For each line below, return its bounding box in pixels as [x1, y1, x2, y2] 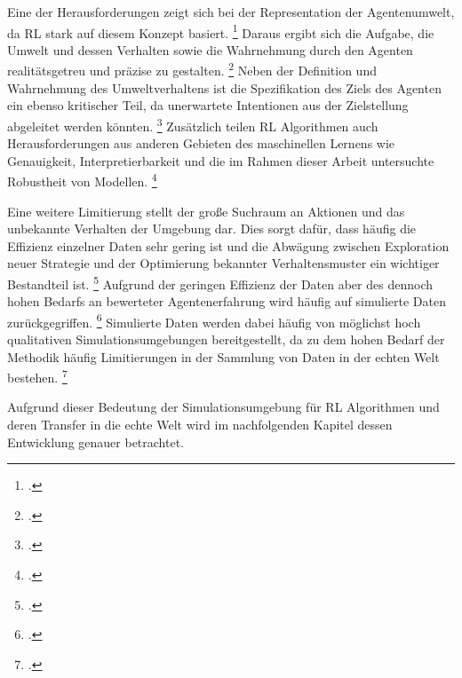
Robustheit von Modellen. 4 [7, 169, 157, 190]
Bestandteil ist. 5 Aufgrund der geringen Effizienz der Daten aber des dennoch [7, 272, 433, 293]
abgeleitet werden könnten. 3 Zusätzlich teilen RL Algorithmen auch [7, 114, 378, 135]
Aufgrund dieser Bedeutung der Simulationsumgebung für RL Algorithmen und [7, 398, 440, 416]
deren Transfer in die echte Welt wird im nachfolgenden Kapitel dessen [7, 415, 393, 434]
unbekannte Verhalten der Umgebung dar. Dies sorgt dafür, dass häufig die [7, 219, 417, 238]
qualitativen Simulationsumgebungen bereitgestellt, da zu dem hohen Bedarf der [7, 330, 445, 349]
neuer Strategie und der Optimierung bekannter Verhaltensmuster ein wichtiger [7, 254, 440, 272]
